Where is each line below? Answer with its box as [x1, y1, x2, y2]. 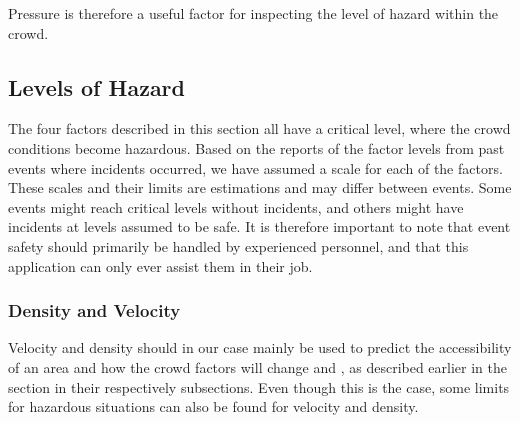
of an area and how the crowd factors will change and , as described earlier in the [8, 356, 507, 377]
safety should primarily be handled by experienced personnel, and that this [8, 235, 469, 256]
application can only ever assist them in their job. [8, 255, 313, 276]
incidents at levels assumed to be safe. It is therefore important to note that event [8, 216, 511, 237]
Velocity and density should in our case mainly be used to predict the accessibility [8, 337, 512, 358]
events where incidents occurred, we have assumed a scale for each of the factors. [8, 157, 503, 178]
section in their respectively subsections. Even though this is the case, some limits [8, 376, 510, 397]
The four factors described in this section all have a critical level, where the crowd [8, 118, 511, 139]
